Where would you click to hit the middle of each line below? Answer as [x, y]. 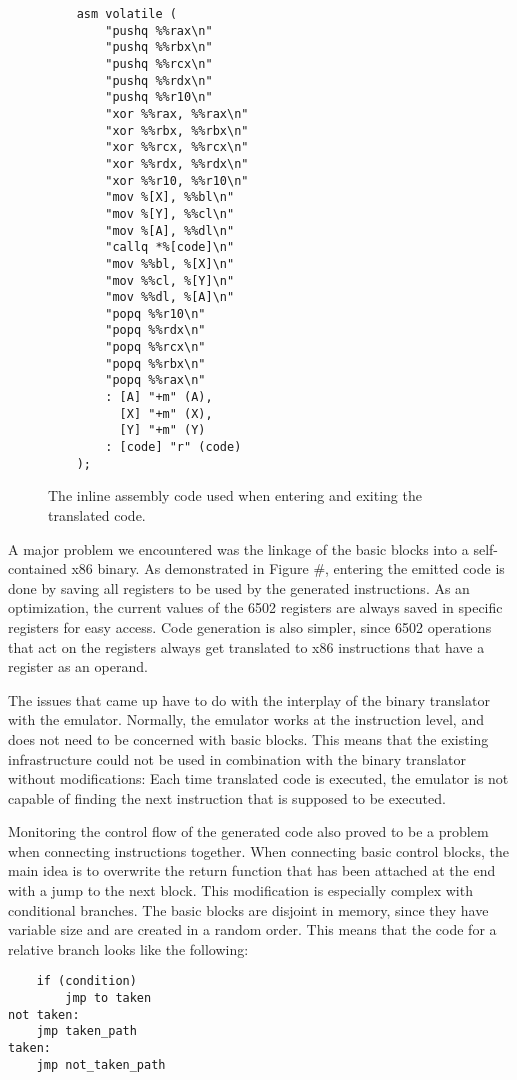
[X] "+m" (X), [166, 413]
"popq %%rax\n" [155, 380]
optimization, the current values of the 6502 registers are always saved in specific [255, 607]
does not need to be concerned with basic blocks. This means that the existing [248, 738]
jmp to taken [108, 998]
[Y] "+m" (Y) [162, 430]
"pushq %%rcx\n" [159, 63]
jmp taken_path [86, 1031]
